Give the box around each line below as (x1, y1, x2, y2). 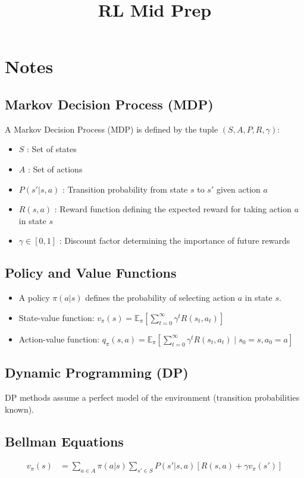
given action (216, 183, 261, 195)
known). (5, 402, 35, 415)
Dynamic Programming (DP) (5, 363, 189, 382)
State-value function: (18, 311, 95, 323)
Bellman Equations (5, 432, 124, 450)
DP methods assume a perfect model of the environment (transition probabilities (5, 391, 300, 403)
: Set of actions (27, 162, 83, 175)
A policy (18, 291, 50, 304)
